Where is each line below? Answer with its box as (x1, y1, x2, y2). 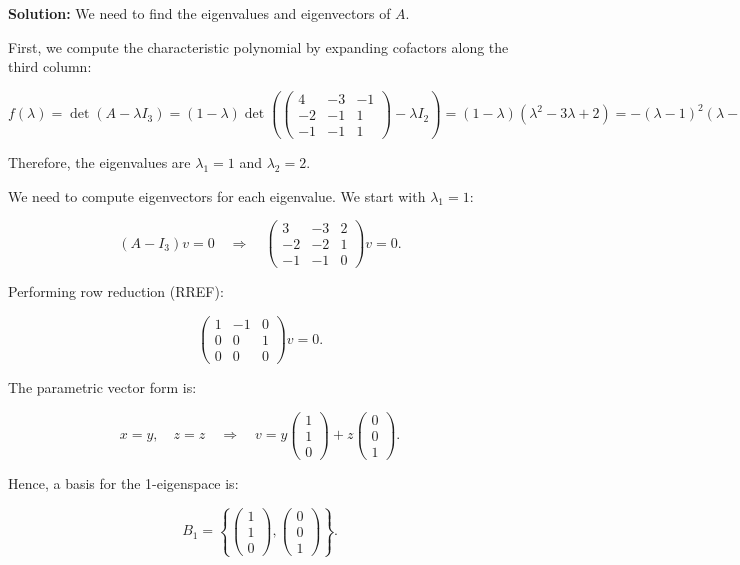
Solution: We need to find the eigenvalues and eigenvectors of (8, 3, 391, 23)
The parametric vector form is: (8, 377, 197, 398)
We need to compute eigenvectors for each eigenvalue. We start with (8, 185, 426, 206)
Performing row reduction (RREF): (8, 281, 224, 302)
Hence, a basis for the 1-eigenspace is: (8, 472, 239, 493)
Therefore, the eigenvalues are (8, 152, 191, 172)
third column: (8, 56, 92, 77)
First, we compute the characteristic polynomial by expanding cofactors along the (8, 36, 509, 57)
